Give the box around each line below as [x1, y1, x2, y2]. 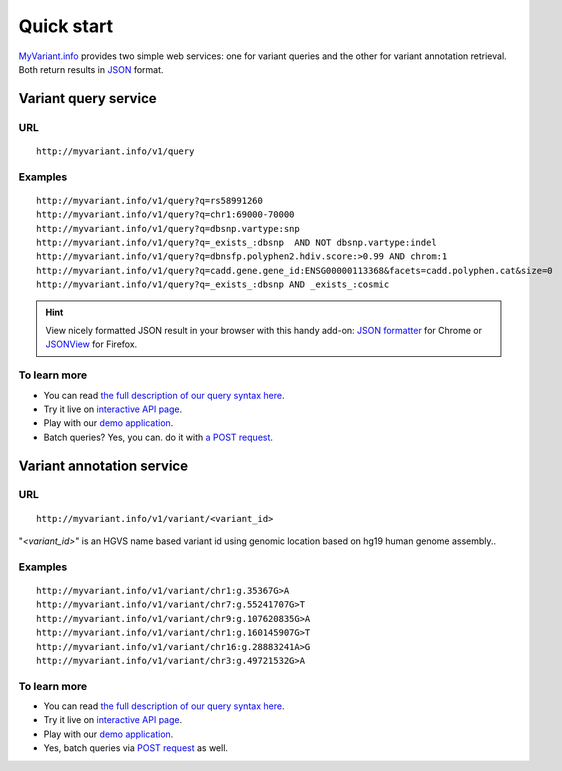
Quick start [18, 15, 114, 37]
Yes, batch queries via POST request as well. [43, 742, 229, 754]
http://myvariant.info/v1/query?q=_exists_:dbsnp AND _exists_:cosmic [36, 279, 390, 290]
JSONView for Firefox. [45, 338, 138, 350]
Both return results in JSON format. [18, 63, 164, 75]
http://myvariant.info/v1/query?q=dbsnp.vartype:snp [36, 223, 300, 234]
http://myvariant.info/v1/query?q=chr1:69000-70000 [36, 209, 295, 220]
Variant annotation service [18, 457, 189, 474]
